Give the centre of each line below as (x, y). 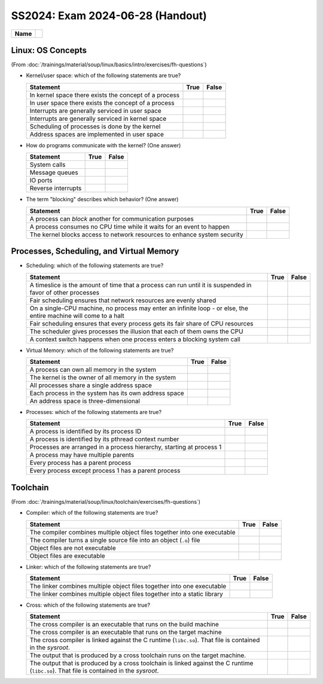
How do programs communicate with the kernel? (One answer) (103, 145)
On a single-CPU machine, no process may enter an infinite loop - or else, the (139, 308)
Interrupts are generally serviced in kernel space (98, 118)
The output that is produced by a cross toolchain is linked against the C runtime (141, 663)
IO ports (41, 181)
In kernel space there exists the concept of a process (104, 95)
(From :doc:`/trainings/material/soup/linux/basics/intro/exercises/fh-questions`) (109, 65)
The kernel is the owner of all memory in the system (103, 377)
